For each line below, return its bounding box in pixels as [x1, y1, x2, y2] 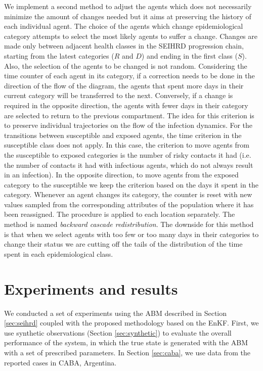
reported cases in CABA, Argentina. [4, 357, 117, 367]
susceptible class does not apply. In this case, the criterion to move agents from [4, 140, 249, 150]
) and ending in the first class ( [141, 50, 238, 61]
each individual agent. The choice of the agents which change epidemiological [4, 21, 243, 31]
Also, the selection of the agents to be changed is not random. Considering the [4, 60, 247, 71]
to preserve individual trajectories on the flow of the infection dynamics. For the [4, 120, 253, 130]
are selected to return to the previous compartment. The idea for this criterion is [4, 110, 254, 120]
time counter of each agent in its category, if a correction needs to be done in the [4, 70, 255, 81]
